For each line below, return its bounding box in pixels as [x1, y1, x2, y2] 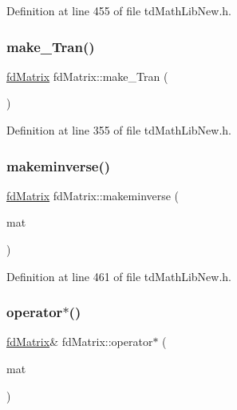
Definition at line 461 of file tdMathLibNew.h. [6, 267, 231, 284]
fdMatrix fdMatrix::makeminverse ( [6, 187, 180, 203]
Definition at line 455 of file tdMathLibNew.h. [6, 2, 231, 18]
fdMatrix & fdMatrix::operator [6, 333, 153, 350]
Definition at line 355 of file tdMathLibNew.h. [6, 122, 231, 138]
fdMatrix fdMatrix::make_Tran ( [6, 67, 168, 84]
